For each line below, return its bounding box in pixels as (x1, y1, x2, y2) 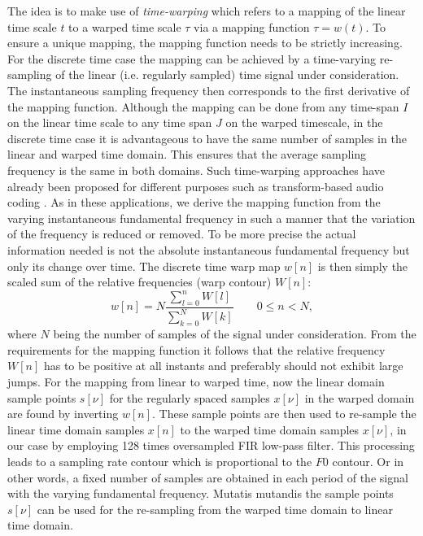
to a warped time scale (68, 18, 181, 35)
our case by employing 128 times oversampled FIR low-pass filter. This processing (7, 437, 415, 454)
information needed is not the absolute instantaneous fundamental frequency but (7, 241, 410, 258)
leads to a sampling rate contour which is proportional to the (7, 452, 312, 469)
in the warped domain (304, 389, 415, 406)
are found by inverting (7, 405, 119, 422)
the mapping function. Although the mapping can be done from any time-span (7, 98, 399, 115)
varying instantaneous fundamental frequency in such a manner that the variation (7, 209, 416, 226)
